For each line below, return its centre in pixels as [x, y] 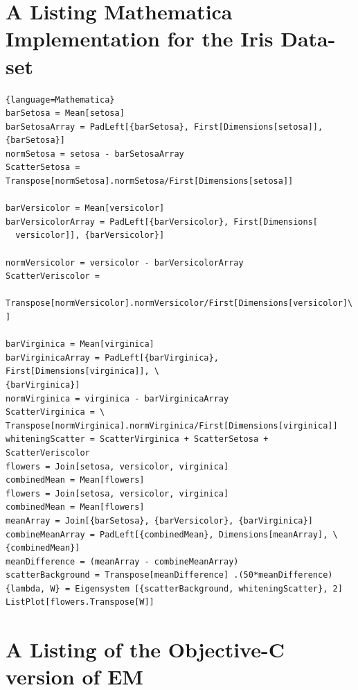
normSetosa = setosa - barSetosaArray [95, 154]
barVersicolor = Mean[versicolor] [85, 208]
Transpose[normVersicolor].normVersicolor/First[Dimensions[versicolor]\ [179, 303]
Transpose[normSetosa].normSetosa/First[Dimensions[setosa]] [150, 181]
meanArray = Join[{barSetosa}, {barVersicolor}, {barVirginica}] [159, 520]
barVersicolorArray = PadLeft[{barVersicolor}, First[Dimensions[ [162, 222]
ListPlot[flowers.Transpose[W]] [80, 602]
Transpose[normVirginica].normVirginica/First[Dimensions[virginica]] [172, 425]
